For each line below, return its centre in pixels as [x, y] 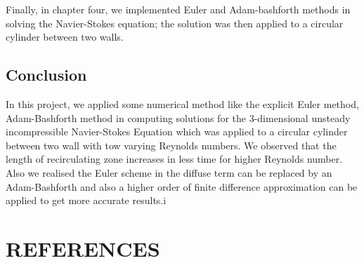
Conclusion [46, 75]
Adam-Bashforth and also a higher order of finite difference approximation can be [182, 186]
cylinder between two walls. [65, 37]
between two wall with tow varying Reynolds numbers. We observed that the [171, 145]
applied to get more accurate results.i [86, 200]
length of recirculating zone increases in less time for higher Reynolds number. [174, 159]
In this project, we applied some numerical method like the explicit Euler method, [182, 103]
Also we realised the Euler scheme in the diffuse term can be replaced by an [169, 172]
